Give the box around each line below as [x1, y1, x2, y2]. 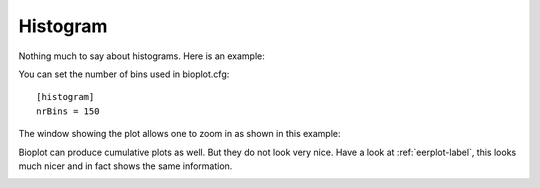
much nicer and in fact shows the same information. [18, 160, 233, 172]
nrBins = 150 [36, 105, 100, 117]
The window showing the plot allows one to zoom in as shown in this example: [18, 128, 341, 140]
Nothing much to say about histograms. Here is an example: [18, 50, 265, 62]
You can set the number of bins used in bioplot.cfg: [18, 68, 230, 80]
